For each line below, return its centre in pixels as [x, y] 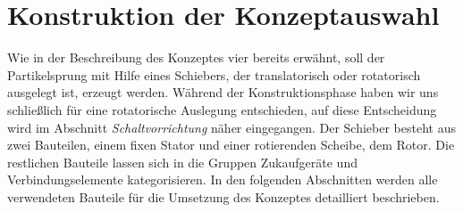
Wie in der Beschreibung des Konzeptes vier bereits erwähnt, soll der [196, 57]
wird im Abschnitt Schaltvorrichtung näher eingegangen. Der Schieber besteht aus [231, 127]
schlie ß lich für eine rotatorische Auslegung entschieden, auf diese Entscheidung [222, 109]
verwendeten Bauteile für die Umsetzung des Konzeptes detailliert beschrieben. [223, 196]
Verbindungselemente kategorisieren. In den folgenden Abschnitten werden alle [223, 179]
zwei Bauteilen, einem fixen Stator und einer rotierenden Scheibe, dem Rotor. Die [231, 145]
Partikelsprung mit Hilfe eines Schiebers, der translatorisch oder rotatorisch [214, 74]
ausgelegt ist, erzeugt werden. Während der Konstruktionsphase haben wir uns [223, 92]
